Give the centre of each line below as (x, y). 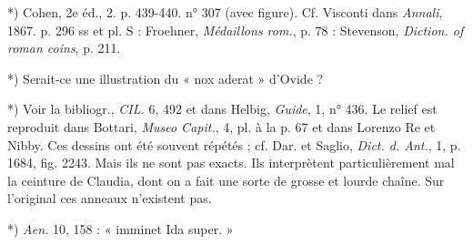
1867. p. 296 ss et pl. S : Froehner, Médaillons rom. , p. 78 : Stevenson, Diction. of (236, 30)
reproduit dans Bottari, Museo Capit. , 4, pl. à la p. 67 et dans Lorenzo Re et (221, 126)
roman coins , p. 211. (64, 48)
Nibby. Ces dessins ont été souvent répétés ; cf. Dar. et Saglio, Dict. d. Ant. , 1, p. (234, 144)
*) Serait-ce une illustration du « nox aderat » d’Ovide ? (166, 78)
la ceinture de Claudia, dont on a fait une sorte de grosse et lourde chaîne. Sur (226, 180)
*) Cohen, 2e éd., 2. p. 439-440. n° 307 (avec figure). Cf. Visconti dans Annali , (225, 12)
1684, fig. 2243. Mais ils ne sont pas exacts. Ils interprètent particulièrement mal (231, 163)
